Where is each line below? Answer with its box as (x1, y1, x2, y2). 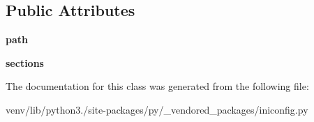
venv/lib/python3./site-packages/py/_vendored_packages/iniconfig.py (6, 102, 308, 116)
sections (6, 55, 44, 70)
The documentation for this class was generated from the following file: (6, 79, 309, 93)
